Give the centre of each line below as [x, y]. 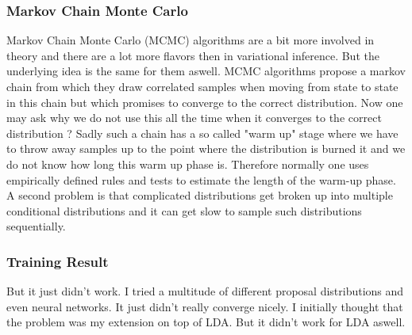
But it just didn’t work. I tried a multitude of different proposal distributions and [205, 291]
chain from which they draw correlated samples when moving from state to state [202, 86]
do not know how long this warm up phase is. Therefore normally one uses [188, 164]
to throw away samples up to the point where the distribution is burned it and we [206, 148]
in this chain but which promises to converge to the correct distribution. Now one [205, 102]
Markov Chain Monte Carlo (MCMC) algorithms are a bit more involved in [191, 40]
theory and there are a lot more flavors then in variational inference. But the [193, 55]
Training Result [58, 261]
